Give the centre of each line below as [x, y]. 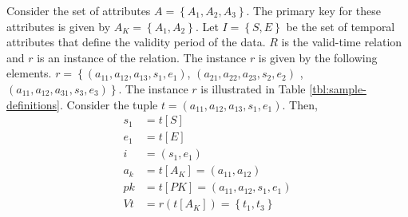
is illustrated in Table [253, 88]
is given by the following [318, 57]
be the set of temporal [341, 26]
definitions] [33, 104]
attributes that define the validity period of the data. [136, 42]
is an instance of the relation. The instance [142, 57]
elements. [29, 73]
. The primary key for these [314, 10]
